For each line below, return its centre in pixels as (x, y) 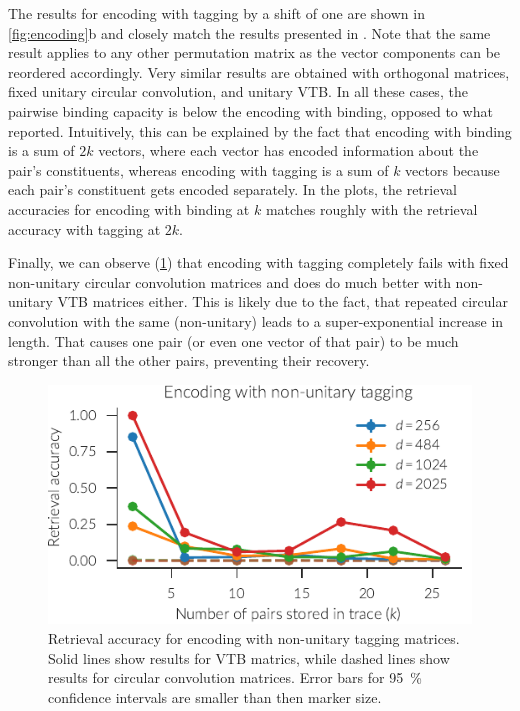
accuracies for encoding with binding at (129, 208)
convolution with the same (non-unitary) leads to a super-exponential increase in (256, 320)
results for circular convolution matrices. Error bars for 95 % (235, 677)
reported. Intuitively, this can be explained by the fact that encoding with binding (260, 130)
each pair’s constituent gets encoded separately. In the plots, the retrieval (232, 189)
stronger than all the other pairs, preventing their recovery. (189, 360)
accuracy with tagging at (84, 228)
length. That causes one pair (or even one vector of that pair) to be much (233, 340)
